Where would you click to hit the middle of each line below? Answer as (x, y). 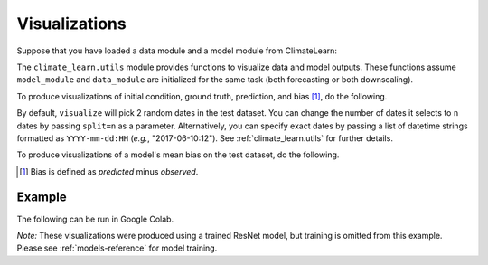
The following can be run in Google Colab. (95, 219)
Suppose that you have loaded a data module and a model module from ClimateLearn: (177, 51)
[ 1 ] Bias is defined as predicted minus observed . (109, 171)
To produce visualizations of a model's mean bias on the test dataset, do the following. (178, 155)
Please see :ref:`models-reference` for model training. (117, 248)
